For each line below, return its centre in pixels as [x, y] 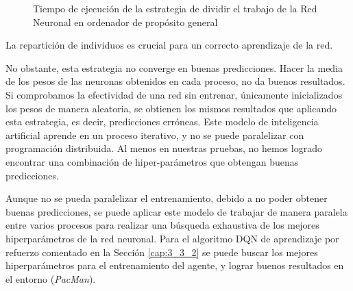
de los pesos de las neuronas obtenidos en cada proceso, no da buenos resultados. [175, 81]
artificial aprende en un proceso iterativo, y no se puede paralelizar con [155, 135]
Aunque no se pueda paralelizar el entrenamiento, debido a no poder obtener [167, 198]
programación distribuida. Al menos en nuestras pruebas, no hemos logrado [164, 148]
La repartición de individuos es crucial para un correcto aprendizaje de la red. [169, 45]
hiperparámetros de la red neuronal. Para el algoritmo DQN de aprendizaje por [172, 238]
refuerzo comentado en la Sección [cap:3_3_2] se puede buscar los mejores [162, 252]
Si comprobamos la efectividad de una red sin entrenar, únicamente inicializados [174, 94]
